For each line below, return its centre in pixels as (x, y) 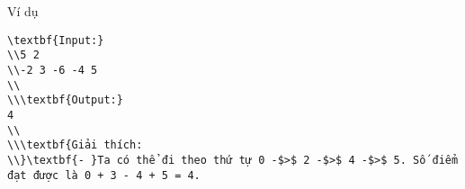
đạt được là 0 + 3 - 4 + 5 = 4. (104, 175)
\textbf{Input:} (56, 40)
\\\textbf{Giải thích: (75, 145)
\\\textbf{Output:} (65, 100)
